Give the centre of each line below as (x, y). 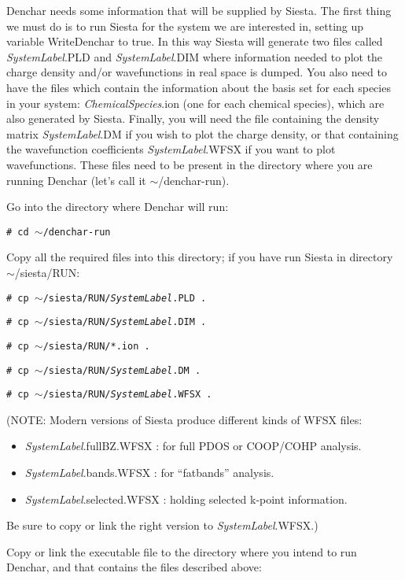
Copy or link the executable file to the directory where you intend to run (182, 551)
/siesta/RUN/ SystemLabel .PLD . (125, 298)
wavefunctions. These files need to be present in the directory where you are (190, 164)
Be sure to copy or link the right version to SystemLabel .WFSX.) (162, 525)
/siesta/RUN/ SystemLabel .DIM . (125, 322)
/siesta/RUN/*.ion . (96, 346)
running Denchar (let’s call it (76, 180)
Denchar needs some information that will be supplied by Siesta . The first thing (199, 10)
